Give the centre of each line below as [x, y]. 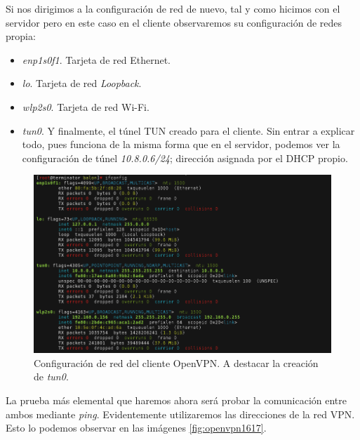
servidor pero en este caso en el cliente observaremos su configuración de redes [174, 22]
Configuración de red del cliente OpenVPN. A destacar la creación [176, 362]
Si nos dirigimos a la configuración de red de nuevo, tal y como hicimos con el [173, 8]
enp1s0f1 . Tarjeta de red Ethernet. [96, 59]
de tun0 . [51, 376]
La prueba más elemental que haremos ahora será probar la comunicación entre [176, 400]
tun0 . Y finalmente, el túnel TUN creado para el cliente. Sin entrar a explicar [188, 130]
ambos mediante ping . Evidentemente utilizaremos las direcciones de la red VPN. [180, 414]
